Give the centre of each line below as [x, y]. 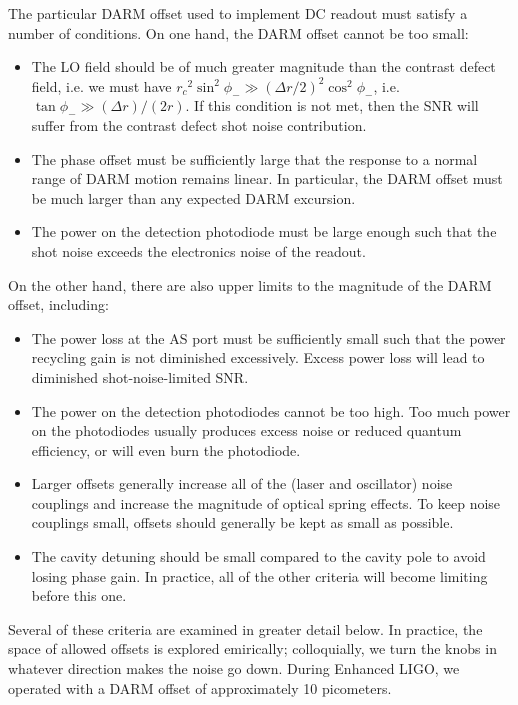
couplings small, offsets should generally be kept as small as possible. [242, 522]
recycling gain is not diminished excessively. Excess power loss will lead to [258, 357]
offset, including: [58, 304]
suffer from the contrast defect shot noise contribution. [199, 124]
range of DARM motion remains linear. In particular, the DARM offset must [267, 178]
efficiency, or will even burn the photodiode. [166, 449]
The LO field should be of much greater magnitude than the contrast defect [263, 66]
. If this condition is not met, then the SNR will [332, 105]
